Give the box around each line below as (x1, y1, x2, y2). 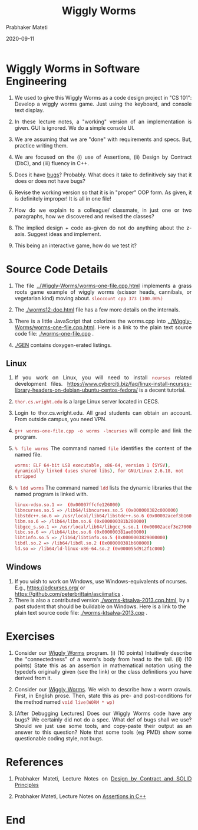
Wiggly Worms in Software (6, 62, 140, 75)
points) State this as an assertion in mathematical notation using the (14, 662, 192, 669)
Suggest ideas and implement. (27, 230, 101, 237)
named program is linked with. (14, 491, 88, 498)
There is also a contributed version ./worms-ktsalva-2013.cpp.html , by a (14, 596, 190, 603)
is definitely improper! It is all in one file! (14, 195, 111, 202)
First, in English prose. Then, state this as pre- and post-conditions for (14, 692, 192, 699)
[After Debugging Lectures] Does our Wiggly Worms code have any (14, 710, 192, 717)
